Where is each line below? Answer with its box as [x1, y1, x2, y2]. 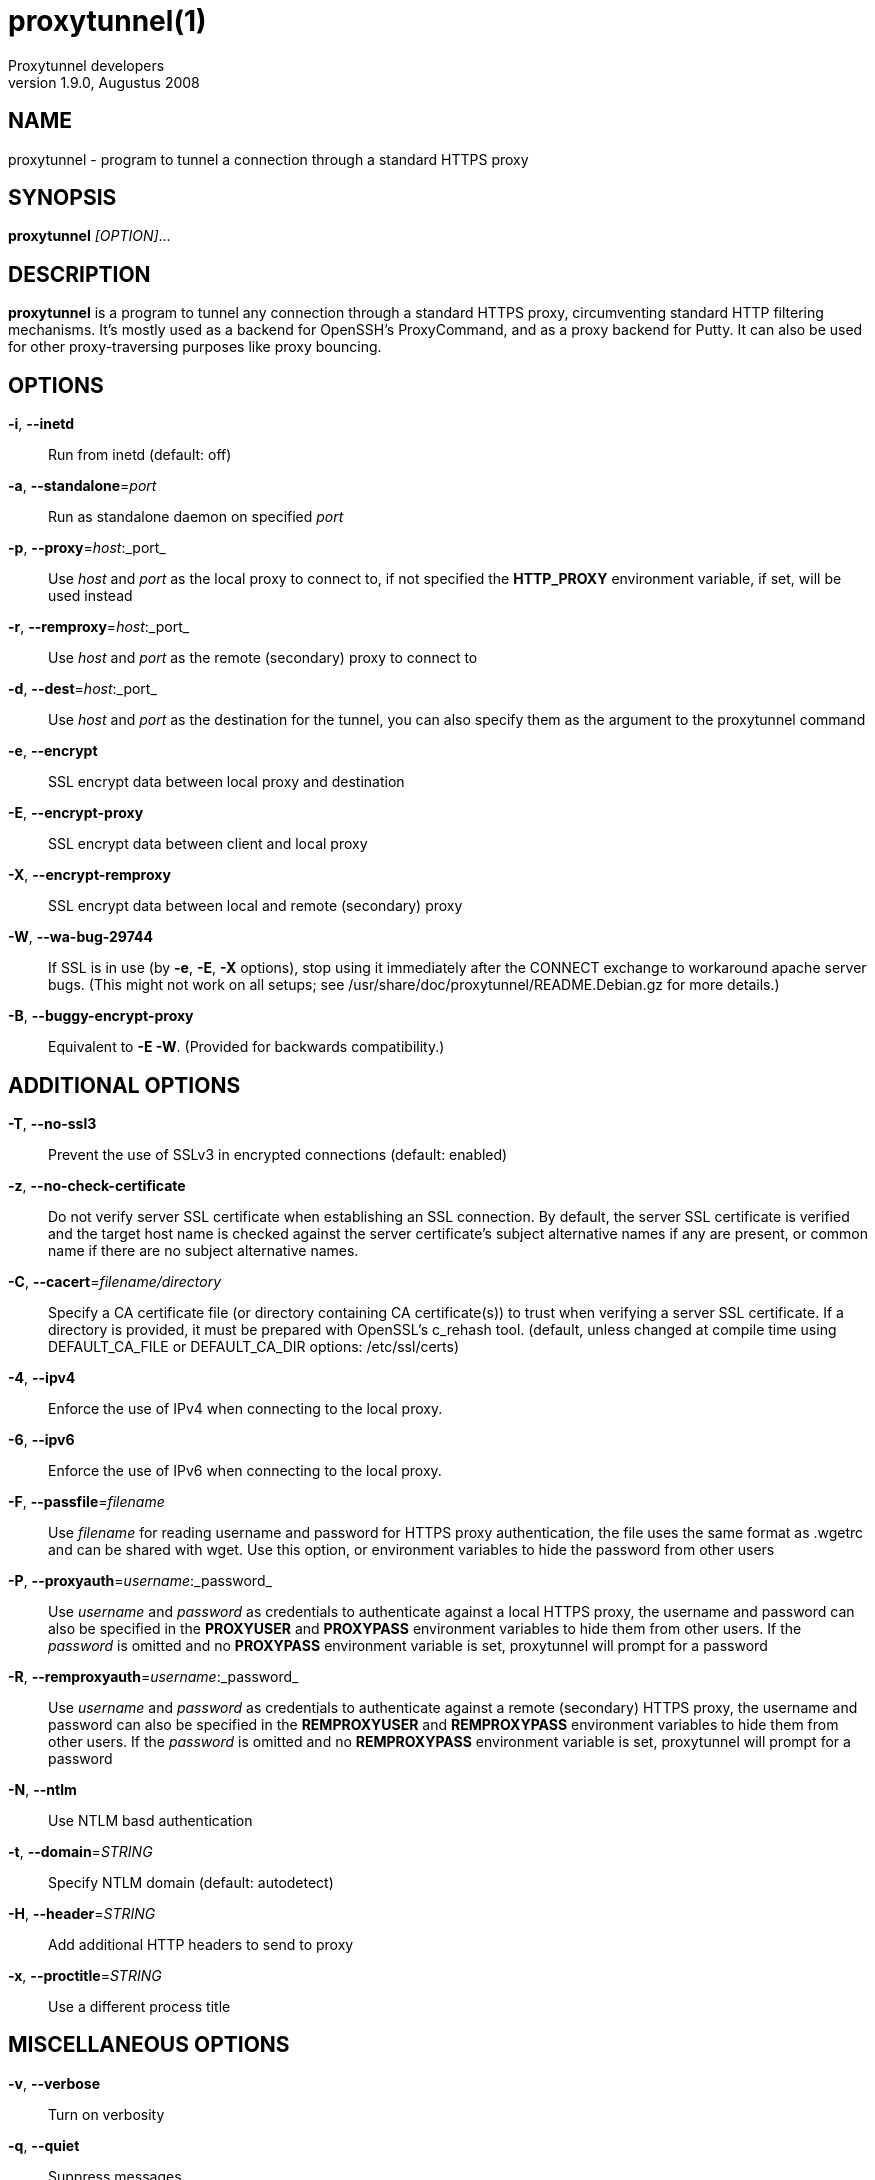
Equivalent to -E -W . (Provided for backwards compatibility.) [48, 1038, 445, 1056]
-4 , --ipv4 [8, 1368, 76, 1386]
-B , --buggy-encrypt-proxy [8, 1007, 194, 1025]
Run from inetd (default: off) [48, 446, 232, 464]
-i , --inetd [8, 415, 75, 433]
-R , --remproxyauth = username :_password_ [8, 1667, 299, 1685]
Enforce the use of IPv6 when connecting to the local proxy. [48, 1461, 442, 1479]
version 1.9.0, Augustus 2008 [8, 73, 200, 91]
